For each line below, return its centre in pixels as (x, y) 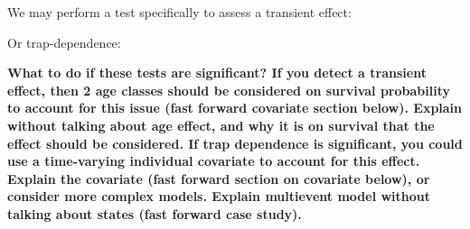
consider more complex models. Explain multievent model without (219, 196)
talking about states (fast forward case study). (155, 213)
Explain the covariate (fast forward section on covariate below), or (219, 178)
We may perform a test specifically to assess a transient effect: (179, 12)
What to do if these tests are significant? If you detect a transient (217, 73)
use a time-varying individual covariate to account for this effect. (214, 161)
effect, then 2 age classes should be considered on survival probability (229, 90)
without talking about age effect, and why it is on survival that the (221, 125)
